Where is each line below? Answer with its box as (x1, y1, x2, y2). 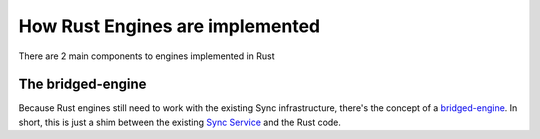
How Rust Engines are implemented (18, 15, 320, 37)
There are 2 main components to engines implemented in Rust (18, 50, 275, 62)
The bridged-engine (18, 76, 147, 93)
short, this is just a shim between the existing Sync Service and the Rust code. (18, 116, 342, 128)
